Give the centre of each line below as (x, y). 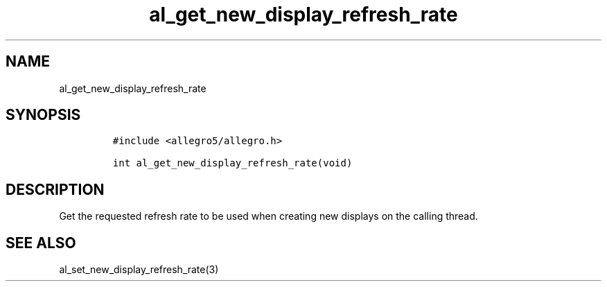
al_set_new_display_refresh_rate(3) (139, 270)
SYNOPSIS (43, 115)
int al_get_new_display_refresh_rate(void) (232, 163)
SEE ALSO (41, 243)
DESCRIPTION (55, 189)
